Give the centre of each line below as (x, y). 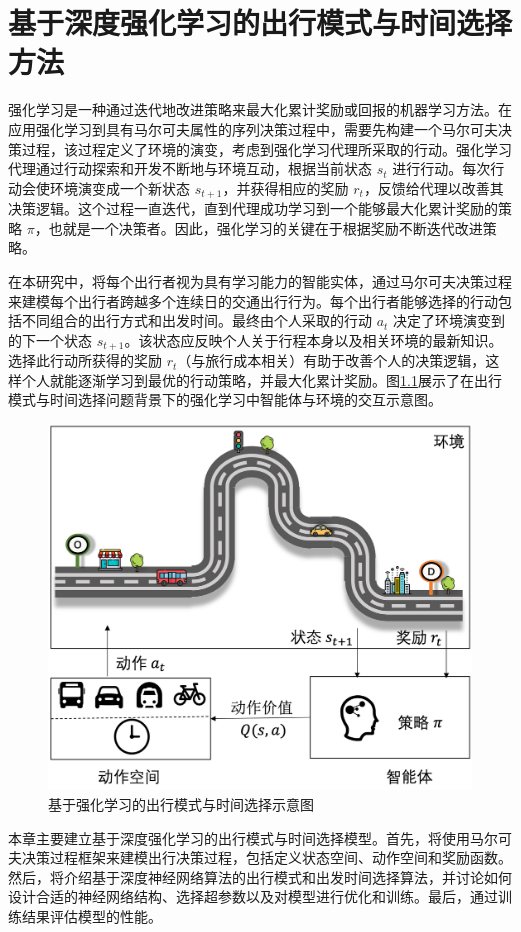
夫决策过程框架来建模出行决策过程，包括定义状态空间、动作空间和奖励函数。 (260, 857)
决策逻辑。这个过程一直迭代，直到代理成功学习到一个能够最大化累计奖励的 (253, 208)
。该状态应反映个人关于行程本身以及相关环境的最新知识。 (313, 339)
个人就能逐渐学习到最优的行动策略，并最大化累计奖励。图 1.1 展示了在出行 (261, 379)
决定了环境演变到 (449, 320)
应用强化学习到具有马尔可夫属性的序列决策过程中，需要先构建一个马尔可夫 (253, 128)
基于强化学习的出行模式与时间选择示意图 (181, 803)
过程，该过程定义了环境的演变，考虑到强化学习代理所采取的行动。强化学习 (266, 148)
